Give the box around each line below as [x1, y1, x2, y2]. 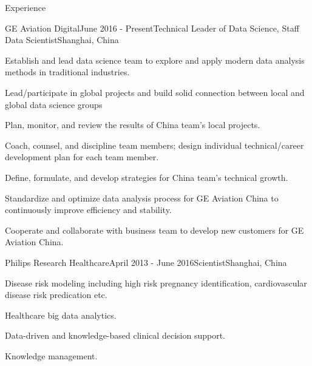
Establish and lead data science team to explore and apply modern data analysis [5, 53, 305, 66]
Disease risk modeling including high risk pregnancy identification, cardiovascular [5, 276, 307, 289]
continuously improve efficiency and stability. [5, 203, 172, 216]
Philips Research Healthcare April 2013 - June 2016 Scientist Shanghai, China [5, 256, 287, 268]
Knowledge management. [5, 349, 98, 362]
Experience [5, 1, 46, 13]
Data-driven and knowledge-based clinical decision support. [5, 329, 225, 342]
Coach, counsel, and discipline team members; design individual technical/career [5, 138, 304, 151]
